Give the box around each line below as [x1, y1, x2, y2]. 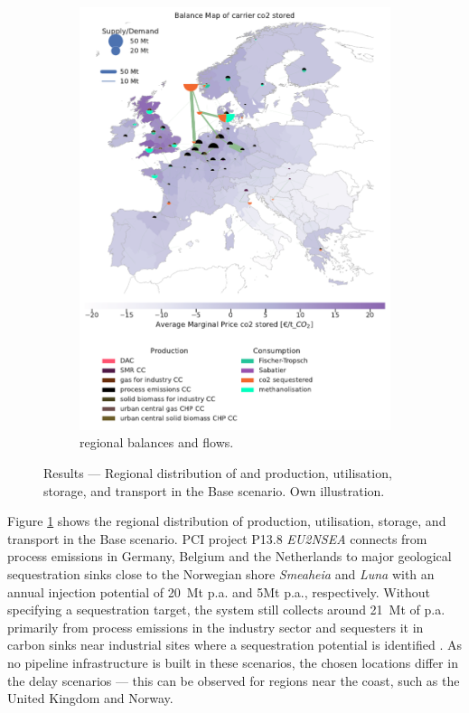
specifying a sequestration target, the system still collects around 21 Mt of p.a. [7, 600, 446, 619]
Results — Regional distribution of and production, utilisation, [43, 463, 392, 482]
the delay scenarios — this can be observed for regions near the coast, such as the [7, 671, 460, 690]
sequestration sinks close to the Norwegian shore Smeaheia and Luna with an [7, 564, 435, 583]
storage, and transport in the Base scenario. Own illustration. [43, 481, 385, 500]
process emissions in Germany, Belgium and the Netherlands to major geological [7, 547, 452, 566]
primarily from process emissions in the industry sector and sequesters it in [7, 617, 424, 636]
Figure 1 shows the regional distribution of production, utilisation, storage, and [7, 511, 446, 530]
